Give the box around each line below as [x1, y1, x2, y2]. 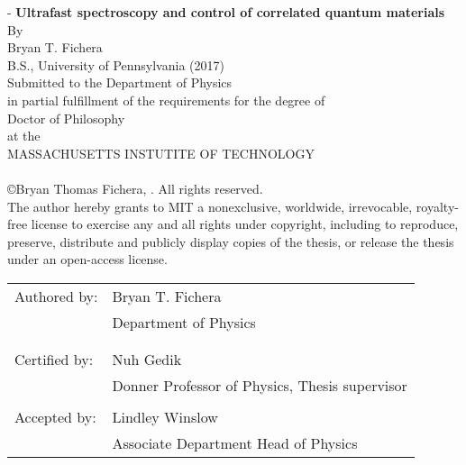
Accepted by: [14, 406, 96, 427]
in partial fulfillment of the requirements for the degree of [7, 90, 325, 109]
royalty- [416, 196, 459, 215]
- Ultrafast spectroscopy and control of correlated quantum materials [7, 3, 445, 21]
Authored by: [14, 285, 98, 306]
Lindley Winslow [112, 406, 218, 427]
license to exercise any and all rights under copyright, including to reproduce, [31, 214, 459, 233]
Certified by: [14, 348, 94, 369]
